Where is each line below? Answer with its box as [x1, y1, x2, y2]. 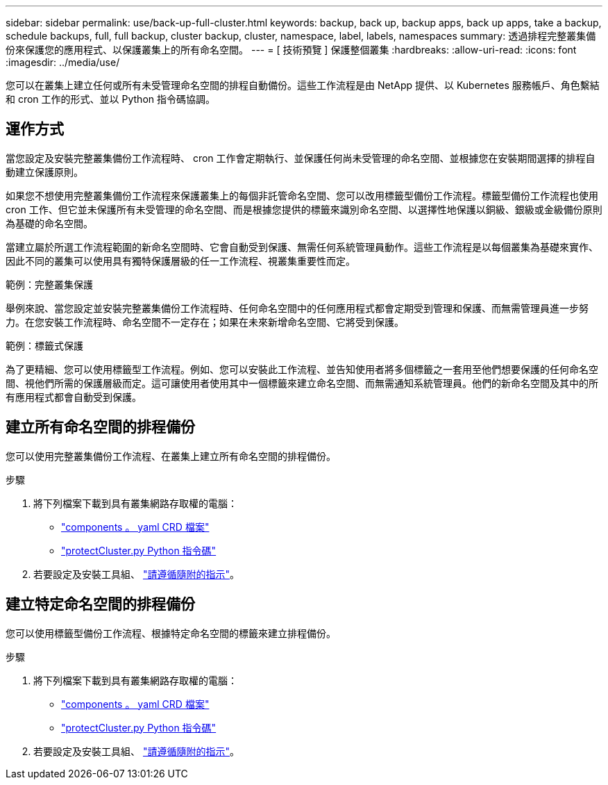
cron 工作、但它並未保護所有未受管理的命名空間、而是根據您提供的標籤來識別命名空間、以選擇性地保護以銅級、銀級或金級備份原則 [6, 203, 602, 215]
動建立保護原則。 [6, 165, 83, 178]
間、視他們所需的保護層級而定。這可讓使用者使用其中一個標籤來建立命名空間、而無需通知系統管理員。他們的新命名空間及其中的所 [6, 377, 598, 389]
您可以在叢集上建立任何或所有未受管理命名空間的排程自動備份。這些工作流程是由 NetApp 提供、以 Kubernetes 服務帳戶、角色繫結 [6, 79, 600, 91]
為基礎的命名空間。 [6, 217, 93, 229]
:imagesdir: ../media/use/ [6, 56, 120, 68]
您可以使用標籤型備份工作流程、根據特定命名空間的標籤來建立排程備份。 [6, 627, 336, 639]
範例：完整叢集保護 [6, 278, 93, 290]
